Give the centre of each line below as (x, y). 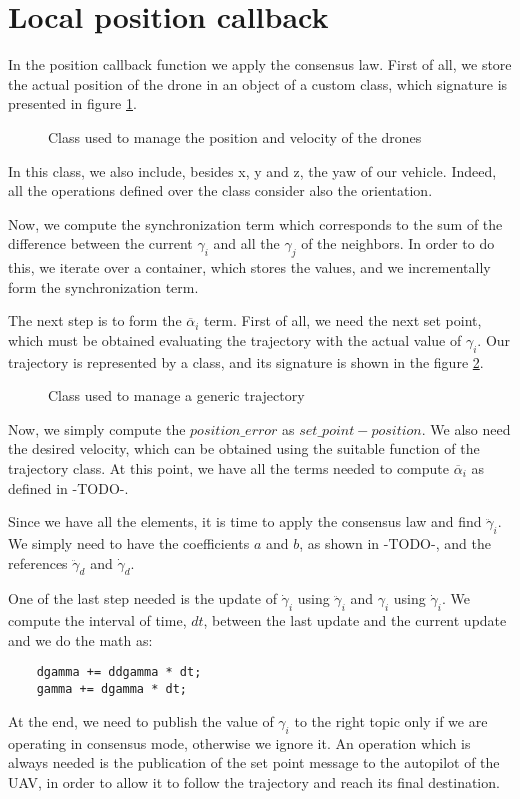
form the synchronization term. (103, 286)
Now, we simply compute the (97, 428)
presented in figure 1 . (72, 103)
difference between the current (100, 243)
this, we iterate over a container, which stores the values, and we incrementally (249, 267)
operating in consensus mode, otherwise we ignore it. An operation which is (239, 742)
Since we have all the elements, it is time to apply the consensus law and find (245, 521)
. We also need (466, 428)
